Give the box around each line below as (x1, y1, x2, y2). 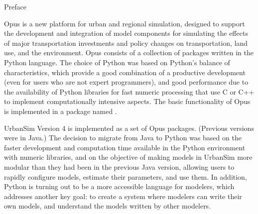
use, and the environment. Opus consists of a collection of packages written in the (4, 47, 254, 58)
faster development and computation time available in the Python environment (4, 142, 246, 152)
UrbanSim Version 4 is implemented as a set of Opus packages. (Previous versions (4, 122, 254, 133)
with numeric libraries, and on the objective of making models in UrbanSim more (4, 152, 253, 162)
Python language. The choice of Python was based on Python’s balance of (4, 57, 230, 67)
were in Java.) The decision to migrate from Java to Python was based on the (4, 132, 242, 143)
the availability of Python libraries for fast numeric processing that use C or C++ (4, 86, 255, 97)
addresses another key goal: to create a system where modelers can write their (4, 191, 242, 201)
